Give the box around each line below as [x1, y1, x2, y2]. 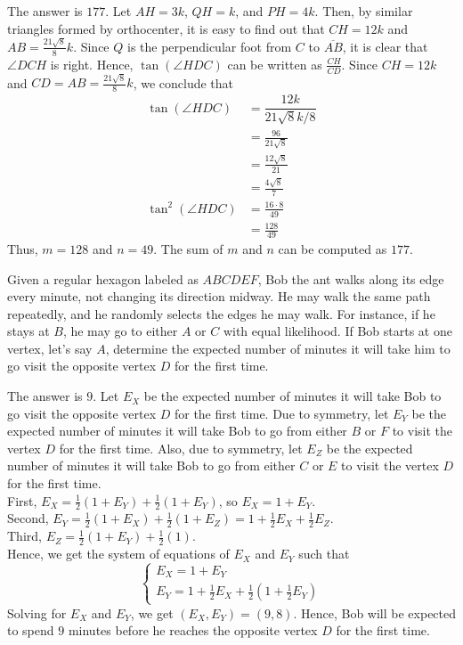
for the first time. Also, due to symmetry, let [59, 438, 303, 457]
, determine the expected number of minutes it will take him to [105, 339, 451, 357]
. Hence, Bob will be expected [293, 603, 457, 622]
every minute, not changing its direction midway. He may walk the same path [7, 287, 431, 306]
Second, [7, 509, 49, 527]
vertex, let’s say [7, 339, 93, 357]
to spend [7, 621, 54, 640]
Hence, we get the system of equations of [7, 544, 230, 563]
